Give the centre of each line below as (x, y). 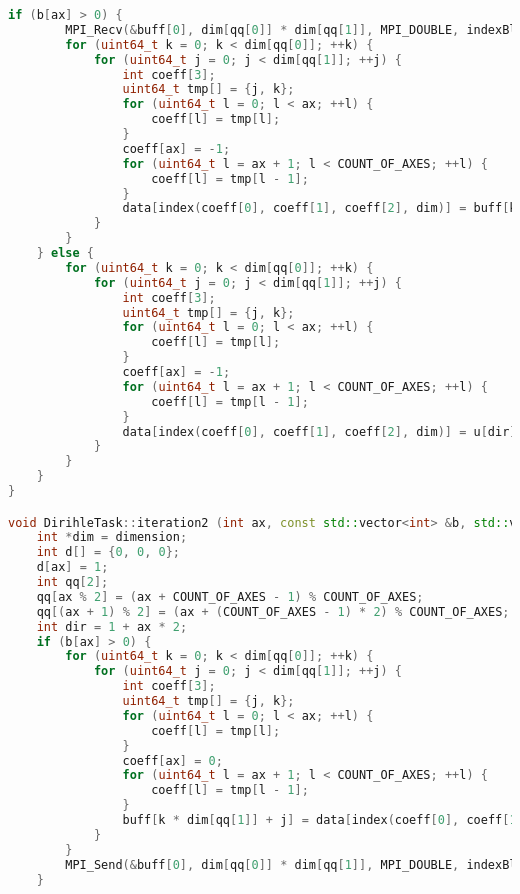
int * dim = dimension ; (112, 537)
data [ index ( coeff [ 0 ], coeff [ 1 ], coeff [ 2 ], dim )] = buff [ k (319, 208)
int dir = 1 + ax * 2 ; (112, 626)
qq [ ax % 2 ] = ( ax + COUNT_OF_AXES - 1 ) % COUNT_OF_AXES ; (230, 596)
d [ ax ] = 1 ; (72, 567)
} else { (65, 253)
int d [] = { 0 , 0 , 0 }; (108, 552)
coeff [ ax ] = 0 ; (172, 760)
